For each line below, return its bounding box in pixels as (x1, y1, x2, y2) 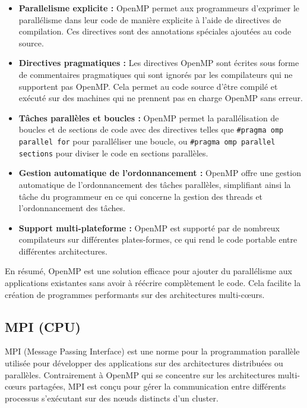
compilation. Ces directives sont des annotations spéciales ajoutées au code (18, 25, 292, 37)
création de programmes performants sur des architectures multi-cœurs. (5, 288, 265, 300)
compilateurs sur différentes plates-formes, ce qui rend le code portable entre (18, 233, 297, 246)
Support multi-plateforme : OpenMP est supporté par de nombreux (18, 221, 280, 234)
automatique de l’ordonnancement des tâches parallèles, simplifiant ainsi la (18, 178, 291, 190)
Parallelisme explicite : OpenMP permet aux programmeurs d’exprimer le (18, 2, 300, 14)
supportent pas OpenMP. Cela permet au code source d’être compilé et (18, 80, 278, 92)
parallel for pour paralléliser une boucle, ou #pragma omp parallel (18, 135, 276, 147)
